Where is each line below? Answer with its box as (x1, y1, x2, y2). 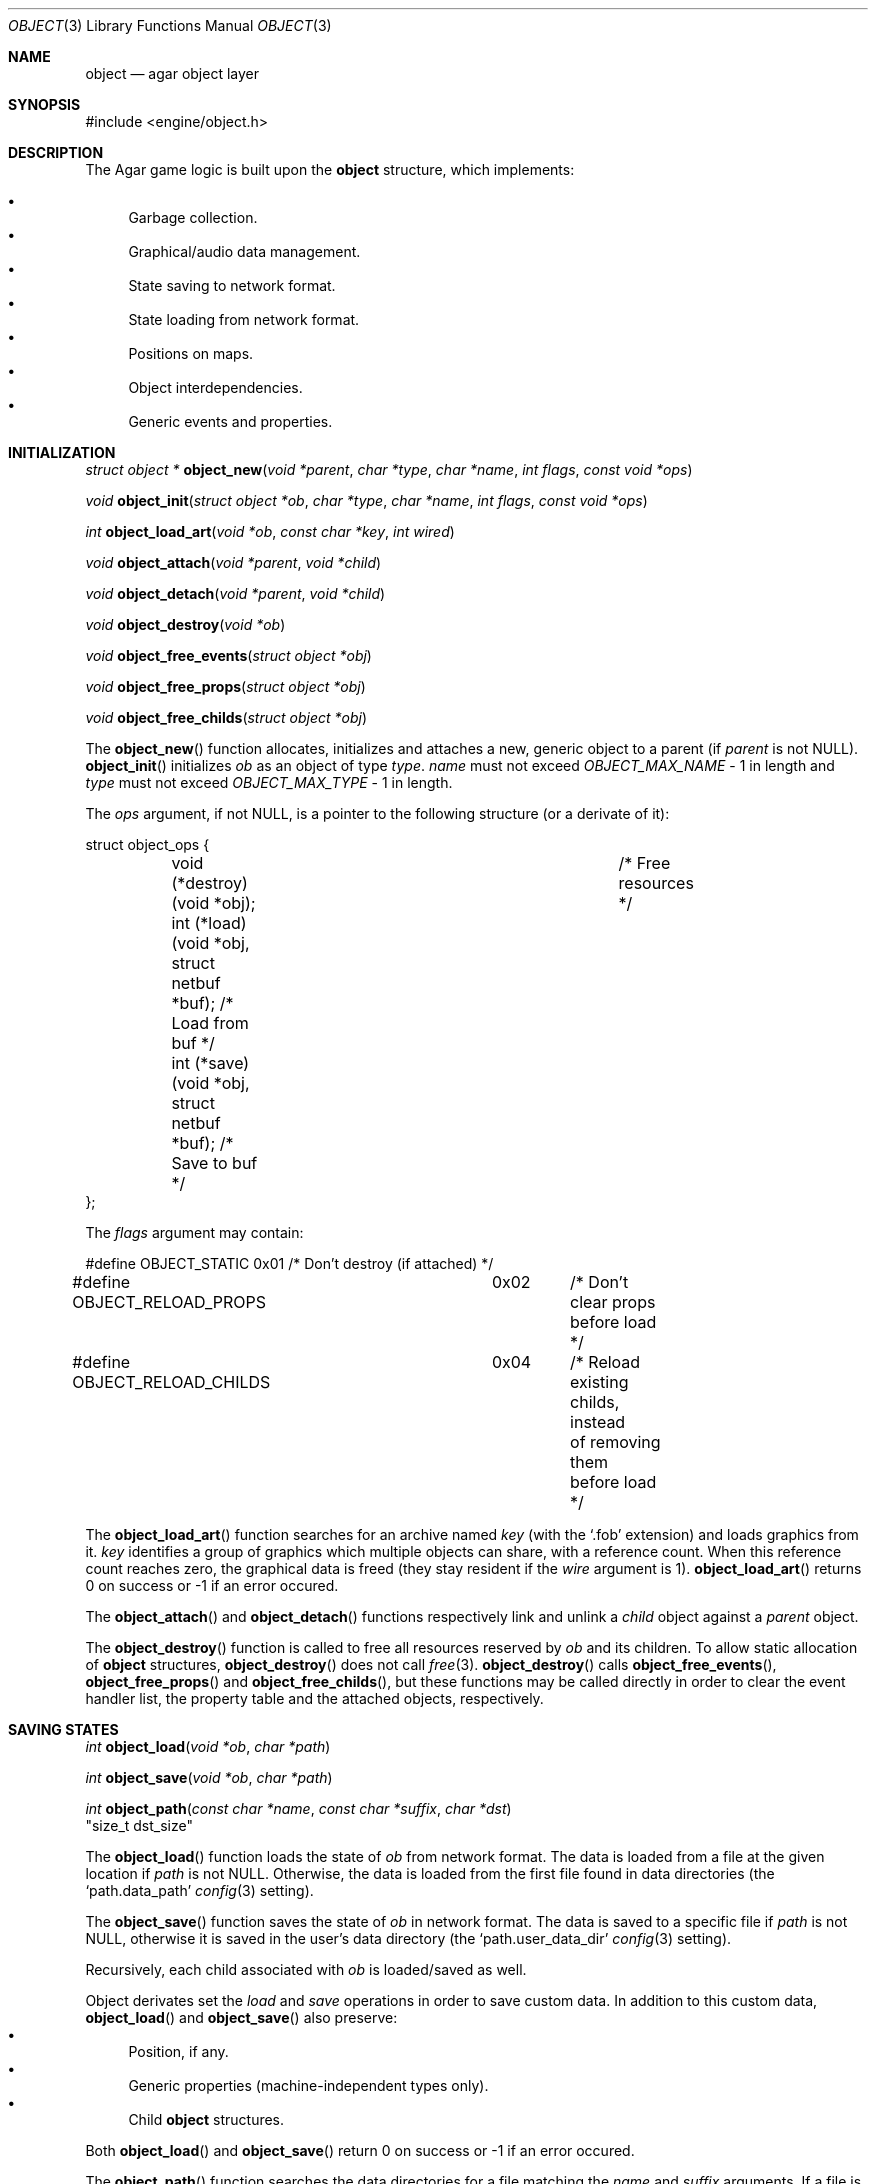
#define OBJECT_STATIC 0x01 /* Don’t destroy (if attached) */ (85, 1255, 494, 1272)
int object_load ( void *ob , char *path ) (85, 1738, 331, 1755)
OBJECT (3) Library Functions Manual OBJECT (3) (8, 17, 332, 34)
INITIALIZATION (8, 444, 116, 461)
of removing (570, 1432, 661, 1452)
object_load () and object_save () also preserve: (85, 2009, 398, 2026)
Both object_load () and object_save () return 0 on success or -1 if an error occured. (85, 2142, 635, 2159)
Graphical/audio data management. (128, 243, 361, 260)
